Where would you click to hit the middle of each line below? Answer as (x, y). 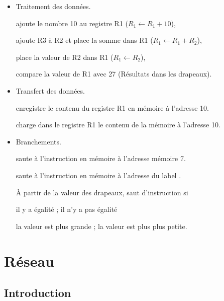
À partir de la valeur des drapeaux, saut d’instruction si (102, 192)
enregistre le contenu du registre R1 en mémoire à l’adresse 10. (112, 107)
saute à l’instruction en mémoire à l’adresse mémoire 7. (101, 158)
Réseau (29, 260)
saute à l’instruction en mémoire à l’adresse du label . (98, 175)
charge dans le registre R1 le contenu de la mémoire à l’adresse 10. (118, 125)
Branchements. (38, 141)
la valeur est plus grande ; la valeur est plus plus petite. (101, 226)
